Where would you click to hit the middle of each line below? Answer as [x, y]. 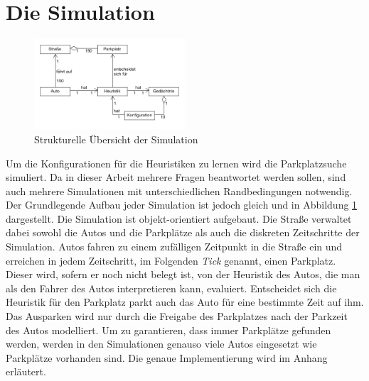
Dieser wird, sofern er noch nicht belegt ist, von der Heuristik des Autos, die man [183, 274]
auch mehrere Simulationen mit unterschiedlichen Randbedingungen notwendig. [179, 190]
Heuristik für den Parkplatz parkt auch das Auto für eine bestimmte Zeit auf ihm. [185, 302]
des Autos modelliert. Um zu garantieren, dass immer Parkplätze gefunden [169, 330]
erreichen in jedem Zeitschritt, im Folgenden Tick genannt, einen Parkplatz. [171, 260]
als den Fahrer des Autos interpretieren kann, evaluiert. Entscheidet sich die [171, 288]
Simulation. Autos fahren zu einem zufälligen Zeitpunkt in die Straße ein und [174, 247]
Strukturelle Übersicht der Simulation [116, 139]
